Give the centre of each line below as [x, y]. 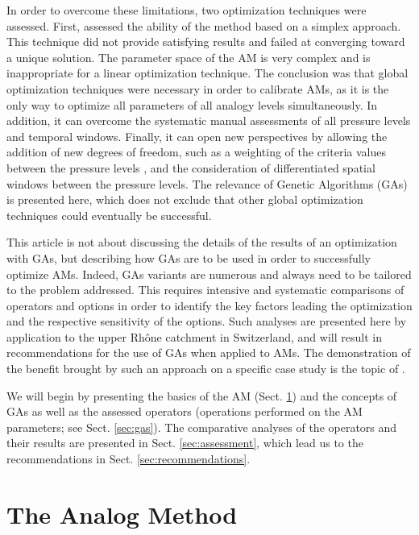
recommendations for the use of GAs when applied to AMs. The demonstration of [209, 353]
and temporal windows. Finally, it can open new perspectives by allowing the [197, 136]
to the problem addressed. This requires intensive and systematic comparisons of [205, 290]
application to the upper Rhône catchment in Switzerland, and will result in [194, 336]
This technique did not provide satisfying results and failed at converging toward [206, 41]
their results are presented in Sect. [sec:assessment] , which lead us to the [185, 443]
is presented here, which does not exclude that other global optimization [185, 199]
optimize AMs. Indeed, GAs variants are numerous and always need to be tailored [209, 274]
